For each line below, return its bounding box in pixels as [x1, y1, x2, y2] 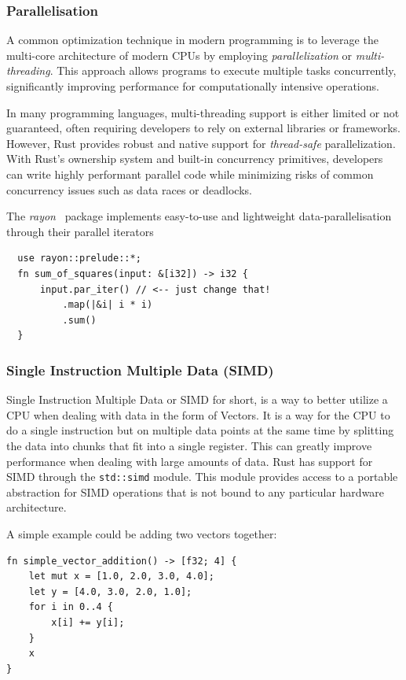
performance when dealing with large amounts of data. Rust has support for [6, 453, 373, 469]
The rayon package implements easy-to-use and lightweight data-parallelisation [6, 208, 392, 224]
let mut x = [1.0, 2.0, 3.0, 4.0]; [28, 571, 214, 582]
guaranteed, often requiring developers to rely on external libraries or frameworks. [6, 120, 401, 136]
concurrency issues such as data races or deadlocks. [6, 181, 252, 198]
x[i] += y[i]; [51, 616, 125, 628]
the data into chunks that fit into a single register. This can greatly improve [6, 437, 372, 453]
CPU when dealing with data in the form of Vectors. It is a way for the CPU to [6, 406, 390, 423]
